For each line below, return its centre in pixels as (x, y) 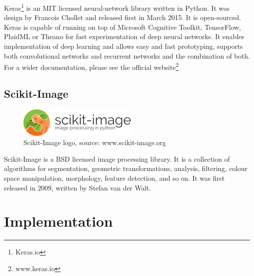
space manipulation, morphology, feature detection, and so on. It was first (114, 178)
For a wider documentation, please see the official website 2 (91, 66)
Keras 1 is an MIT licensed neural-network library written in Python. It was (117, 7)
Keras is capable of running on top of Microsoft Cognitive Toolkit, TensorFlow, (123, 27)
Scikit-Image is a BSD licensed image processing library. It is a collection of (117, 159)
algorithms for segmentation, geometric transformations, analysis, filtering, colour (126, 168)
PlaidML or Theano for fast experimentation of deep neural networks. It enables (124, 36)
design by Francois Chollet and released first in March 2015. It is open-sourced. (123, 17)
